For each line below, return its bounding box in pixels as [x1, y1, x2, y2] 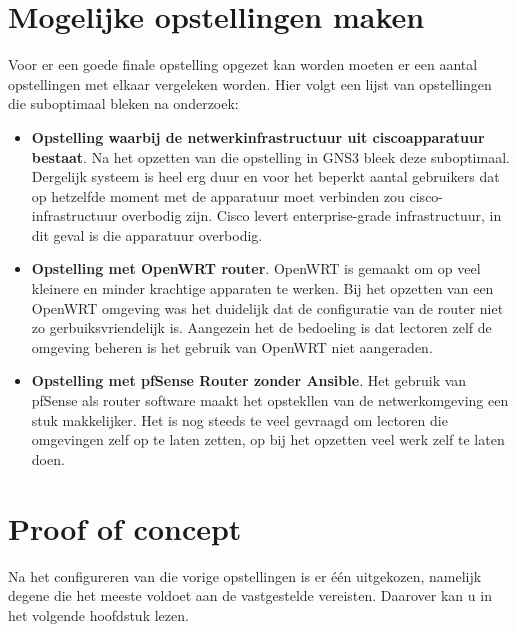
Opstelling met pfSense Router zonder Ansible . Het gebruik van [31, 370, 467, 391]
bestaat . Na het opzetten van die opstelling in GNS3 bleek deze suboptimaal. [31, 146, 510, 167]
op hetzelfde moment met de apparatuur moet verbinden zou [31, 185, 405, 206]
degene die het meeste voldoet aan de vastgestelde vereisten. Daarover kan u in [8, 585, 492, 606]
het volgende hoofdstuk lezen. [8, 604, 189, 625]
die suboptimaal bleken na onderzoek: [8, 93, 239, 114]
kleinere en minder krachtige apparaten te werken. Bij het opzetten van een [31, 278, 494, 299]
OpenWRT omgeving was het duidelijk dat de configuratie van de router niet [31, 297, 504, 318]
